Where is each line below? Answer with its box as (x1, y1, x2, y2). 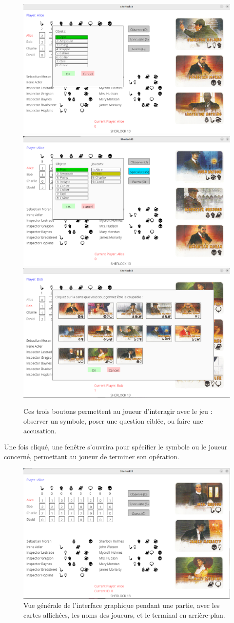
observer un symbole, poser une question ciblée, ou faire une (23, 416, 203, 426)
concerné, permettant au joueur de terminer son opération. (4, 451, 179, 461)
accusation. (23, 425, 57, 435)
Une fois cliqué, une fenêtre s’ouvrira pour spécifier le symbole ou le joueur (4, 442, 228, 452)
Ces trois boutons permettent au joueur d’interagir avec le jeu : (23, 406, 213, 416)
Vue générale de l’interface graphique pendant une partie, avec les (23, 600, 220, 610)
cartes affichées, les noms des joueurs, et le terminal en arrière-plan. (23, 609, 225, 620)
